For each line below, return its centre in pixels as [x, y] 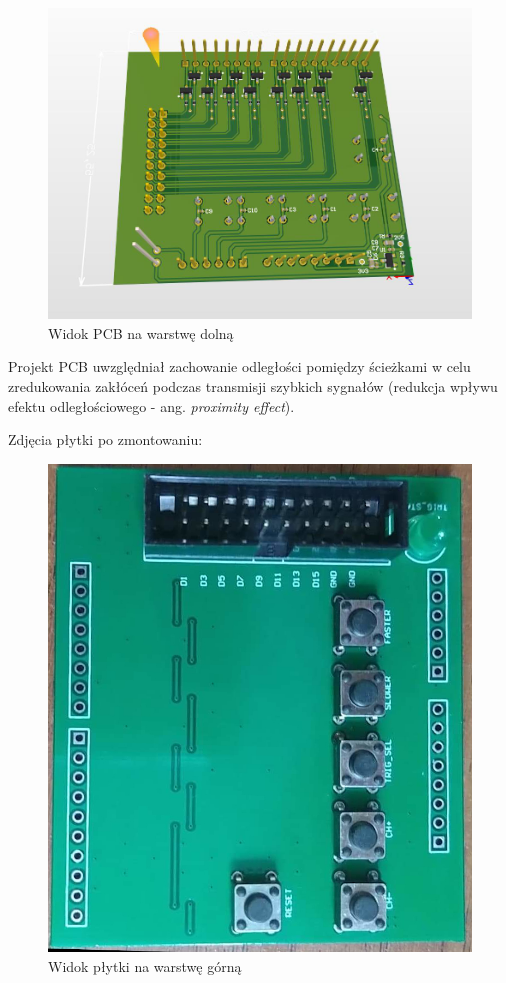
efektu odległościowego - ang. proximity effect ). [151, 405]
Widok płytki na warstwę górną [145, 965]
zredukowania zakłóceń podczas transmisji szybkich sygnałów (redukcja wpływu [253, 386]
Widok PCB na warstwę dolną [141, 332]
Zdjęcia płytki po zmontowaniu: [105, 439]
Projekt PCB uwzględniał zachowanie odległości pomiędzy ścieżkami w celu [239, 366]
